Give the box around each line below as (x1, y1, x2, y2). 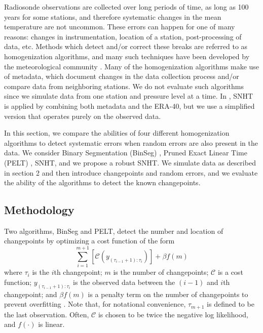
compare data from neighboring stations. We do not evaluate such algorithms (4, 80, 244, 91)
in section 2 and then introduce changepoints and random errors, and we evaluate (4, 167, 258, 178)
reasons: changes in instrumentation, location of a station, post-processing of (4, 31, 242, 41)
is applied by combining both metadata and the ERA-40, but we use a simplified (4, 100, 255, 111)
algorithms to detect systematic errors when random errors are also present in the (4, 137, 258, 148)
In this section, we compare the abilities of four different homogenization (4, 128, 230, 138)
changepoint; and (4, 288, 57, 299)
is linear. (38, 319, 65, 329)
